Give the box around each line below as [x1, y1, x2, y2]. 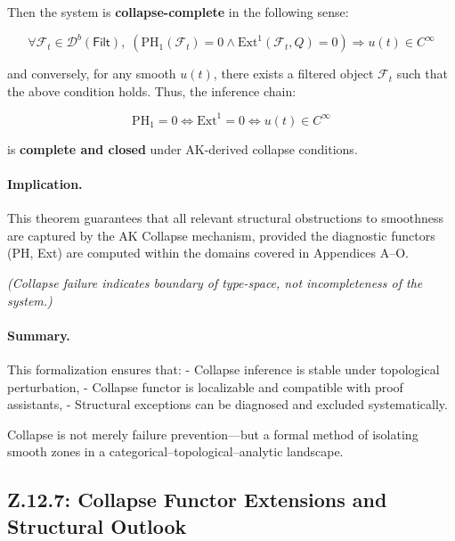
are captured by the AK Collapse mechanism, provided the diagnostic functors [7, 225, 435, 244]
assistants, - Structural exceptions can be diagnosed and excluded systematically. [7, 395, 448, 414]
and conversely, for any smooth [7, 64, 176, 83]
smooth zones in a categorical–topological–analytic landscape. [7, 442, 344, 461]
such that [396, 64, 448, 83]
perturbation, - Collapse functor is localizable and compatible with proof [7, 377, 403, 396]
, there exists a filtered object [213, 64, 374, 83]
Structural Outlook [7, 512, 187, 539]
